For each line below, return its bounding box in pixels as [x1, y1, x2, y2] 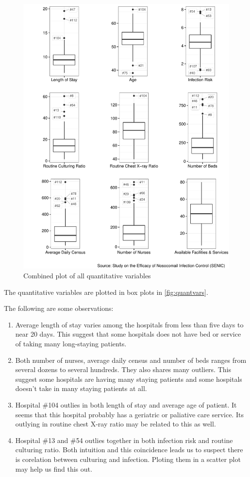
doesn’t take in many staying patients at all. [15, 383, 147, 393]
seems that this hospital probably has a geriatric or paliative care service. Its [15, 409, 244, 419]
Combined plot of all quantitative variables [23, 271, 151, 281]
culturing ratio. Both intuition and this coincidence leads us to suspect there [15, 444, 243, 455]
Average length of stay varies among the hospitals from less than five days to [15, 319, 244, 329]
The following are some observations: [4, 303, 114, 313]
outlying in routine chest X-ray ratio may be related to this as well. [15, 419, 216, 429]
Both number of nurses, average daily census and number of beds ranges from [15, 355, 247, 365]
